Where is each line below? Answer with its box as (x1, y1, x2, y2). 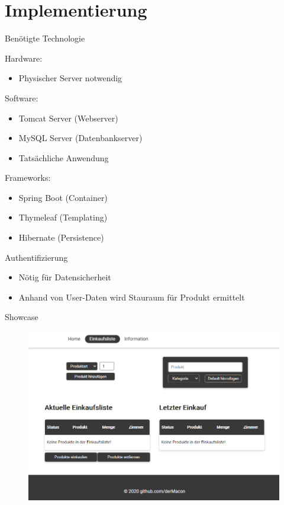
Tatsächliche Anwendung (18, 151, 109, 164)
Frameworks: (5, 171, 51, 184)
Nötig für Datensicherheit (18, 271, 111, 283)
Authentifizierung (5, 251, 68, 263)
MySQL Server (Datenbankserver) (18, 132, 143, 144)
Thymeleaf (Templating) (18, 211, 108, 223)
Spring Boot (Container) (18, 191, 108, 203)
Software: (5, 91, 38, 104)
